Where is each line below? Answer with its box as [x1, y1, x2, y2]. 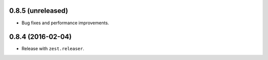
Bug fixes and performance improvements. [21, 20, 109, 26]
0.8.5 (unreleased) [9, 6, 68, 15]
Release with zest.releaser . [21, 46, 84, 52]
